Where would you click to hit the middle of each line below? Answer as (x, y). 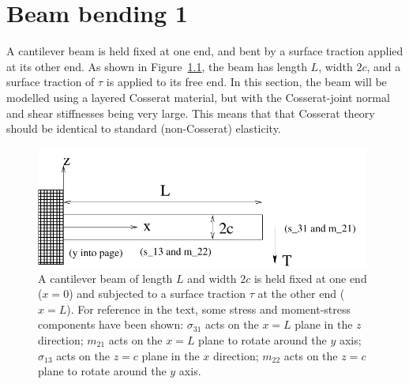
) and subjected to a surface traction (157, 294)
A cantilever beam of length (105, 278)
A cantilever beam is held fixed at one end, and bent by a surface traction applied (205, 51)
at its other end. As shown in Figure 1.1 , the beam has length (157, 66)
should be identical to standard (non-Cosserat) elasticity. (144, 128)
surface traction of (51, 82)
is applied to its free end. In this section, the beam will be (246, 82)
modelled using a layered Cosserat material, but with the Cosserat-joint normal (198, 97)
